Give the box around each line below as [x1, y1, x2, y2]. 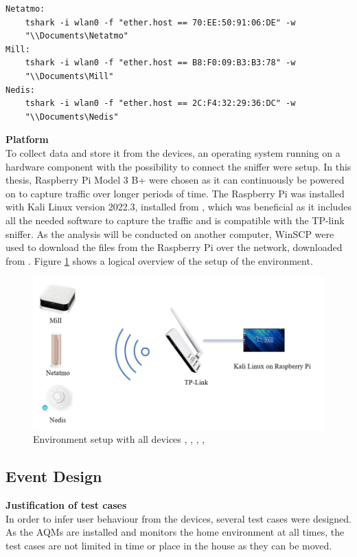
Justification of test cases [5, 498, 127, 512]
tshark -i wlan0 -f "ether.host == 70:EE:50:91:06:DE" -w [25, 17, 296, 28]
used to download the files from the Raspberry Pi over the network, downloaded [5, 240, 343, 254]
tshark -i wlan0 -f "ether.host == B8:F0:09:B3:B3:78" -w [25, 58, 296, 68]
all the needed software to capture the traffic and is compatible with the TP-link [5, 212, 345, 227]
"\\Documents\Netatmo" [25, 31, 128, 41]
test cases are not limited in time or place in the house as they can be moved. [5, 538, 332, 552]
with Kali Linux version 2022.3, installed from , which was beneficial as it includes [5, 199, 352, 214]
